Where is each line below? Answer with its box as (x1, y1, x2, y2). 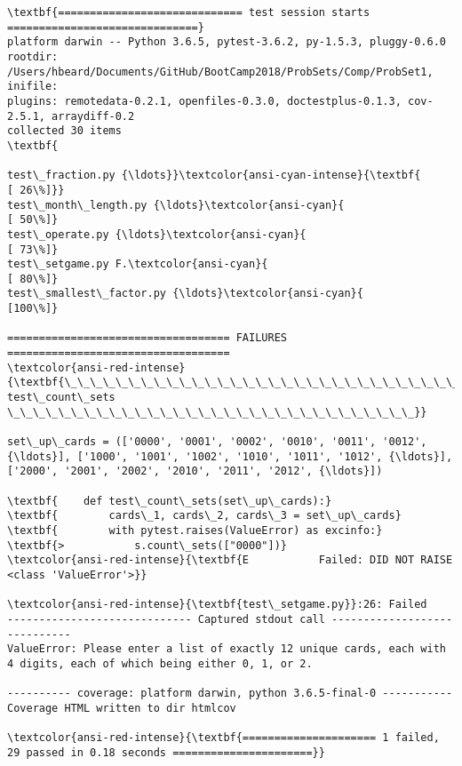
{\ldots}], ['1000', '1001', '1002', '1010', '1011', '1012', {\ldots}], (7, 450, 453, 463)
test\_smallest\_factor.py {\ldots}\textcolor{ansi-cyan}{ (7, 287, 363, 300)
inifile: (7, 80, 59, 93)
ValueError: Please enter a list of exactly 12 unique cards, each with (7, 642, 446, 656)
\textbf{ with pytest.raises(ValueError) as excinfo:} (7, 523, 383, 537)
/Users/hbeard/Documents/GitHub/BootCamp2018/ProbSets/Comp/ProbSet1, (7, 65, 434, 78)
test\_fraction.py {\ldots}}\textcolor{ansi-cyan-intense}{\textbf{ (7, 169, 421, 182)
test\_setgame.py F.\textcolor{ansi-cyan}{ (7, 258, 268, 271)
